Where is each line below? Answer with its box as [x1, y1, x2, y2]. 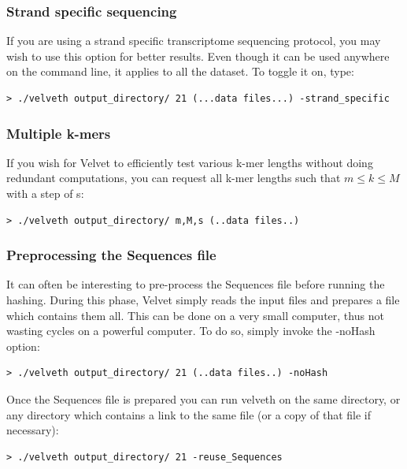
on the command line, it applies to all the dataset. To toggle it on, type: [6, 63, 354, 80]
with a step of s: [6, 185, 84, 201]
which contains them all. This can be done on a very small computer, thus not [6, 307, 384, 323]
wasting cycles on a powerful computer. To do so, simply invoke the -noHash [6, 322, 376, 339]
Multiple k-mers [6, 123, 111, 143]
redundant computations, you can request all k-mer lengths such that [6, 169, 341, 186]
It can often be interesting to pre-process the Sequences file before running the [6, 276, 385, 292]
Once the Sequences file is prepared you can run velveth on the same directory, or [6, 390, 401, 407]
